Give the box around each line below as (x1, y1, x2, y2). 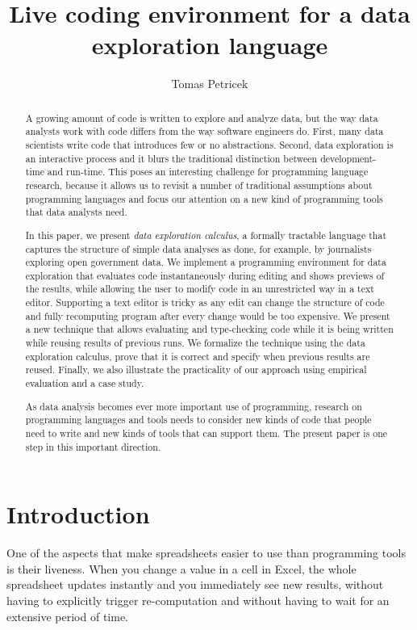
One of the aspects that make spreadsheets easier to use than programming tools (6, 544, 406, 561)
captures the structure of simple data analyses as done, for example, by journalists (25, 241, 372, 255)
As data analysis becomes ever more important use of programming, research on (25, 399, 362, 413)
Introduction (6, 498, 150, 531)
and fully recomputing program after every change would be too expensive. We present (25, 309, 390, 322)
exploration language (91, 28, 328, 61)
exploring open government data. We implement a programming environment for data (25, 255, 386, 269)
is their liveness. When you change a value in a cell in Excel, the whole (6, 560, 357, 577)
